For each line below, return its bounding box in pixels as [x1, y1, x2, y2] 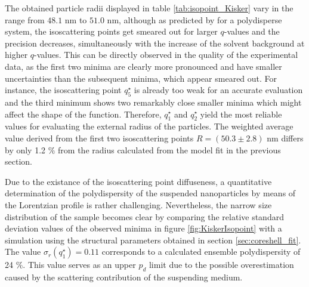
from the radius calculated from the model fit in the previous [58, 143, 281, 156]
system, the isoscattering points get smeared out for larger [5, 25, 218, 38]
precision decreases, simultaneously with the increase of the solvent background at [5, 36, 305, 49]
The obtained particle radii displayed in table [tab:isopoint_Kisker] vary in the [5, 2, 293, 14]
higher [5, 48, 28, 61]
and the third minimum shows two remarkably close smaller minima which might [5, 95, 302, 108]
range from [5, 13, 45, 26]
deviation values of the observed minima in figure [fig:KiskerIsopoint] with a [5, 222, 282, 234]
